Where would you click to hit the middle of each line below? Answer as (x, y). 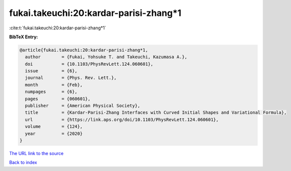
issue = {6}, (51, 71)
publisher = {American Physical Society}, (83, 106)
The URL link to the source (36, 153)
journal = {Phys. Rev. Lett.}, (71, 78)
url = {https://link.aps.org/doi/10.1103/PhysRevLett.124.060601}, (122, 120)
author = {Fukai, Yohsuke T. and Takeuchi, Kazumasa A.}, (106, 57)
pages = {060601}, (58, 99)
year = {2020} (54, 133)
